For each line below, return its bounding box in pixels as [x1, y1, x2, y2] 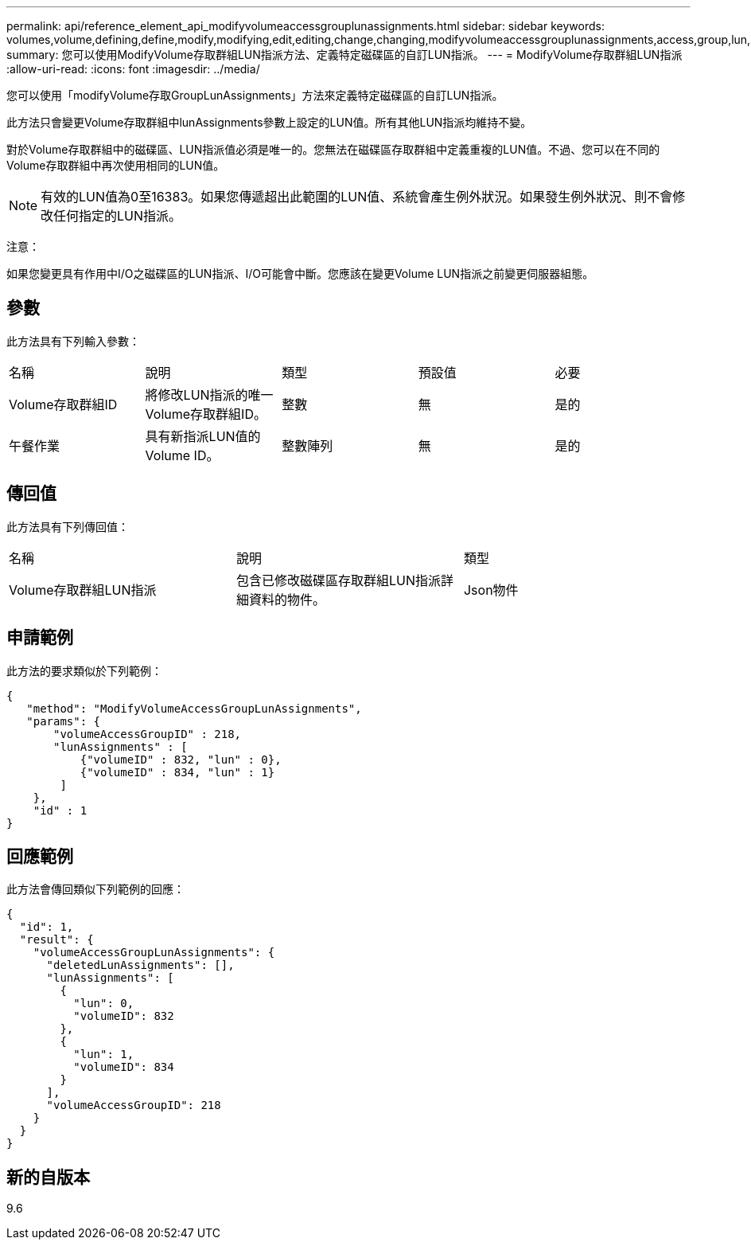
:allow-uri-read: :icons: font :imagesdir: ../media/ [6, 62, 260, 76]
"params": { [26, 714, 101, 728]
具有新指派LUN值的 [145, 428, 261, 444]
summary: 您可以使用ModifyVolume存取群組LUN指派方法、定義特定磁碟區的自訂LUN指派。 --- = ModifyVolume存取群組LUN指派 [6, 48, 683, 61]
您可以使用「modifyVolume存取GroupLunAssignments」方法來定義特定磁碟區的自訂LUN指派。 [6, 88, 504, 102]
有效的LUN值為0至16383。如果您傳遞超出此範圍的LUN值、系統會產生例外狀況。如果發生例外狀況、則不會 [41, 189, 673, 205]
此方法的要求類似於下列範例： [6, 663, 162, 678]
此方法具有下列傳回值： [6, 519, 129, 533]
